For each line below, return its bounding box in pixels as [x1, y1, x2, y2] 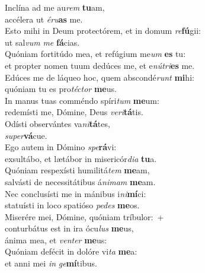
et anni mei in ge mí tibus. [5, 257, 97, 269]
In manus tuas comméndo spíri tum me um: [5, 94, 159, 106]
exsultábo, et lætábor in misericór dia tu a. [5, 152, 157, 164]
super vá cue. [5, 129, 47, 141]
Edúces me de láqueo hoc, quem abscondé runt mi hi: [5, 71, 194, 83]
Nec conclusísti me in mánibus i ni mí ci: [5, 187, 146, 199]
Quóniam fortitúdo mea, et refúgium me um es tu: [5, 47, 186, 60]
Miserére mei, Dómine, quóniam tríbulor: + [5, 210, 164, 223]
